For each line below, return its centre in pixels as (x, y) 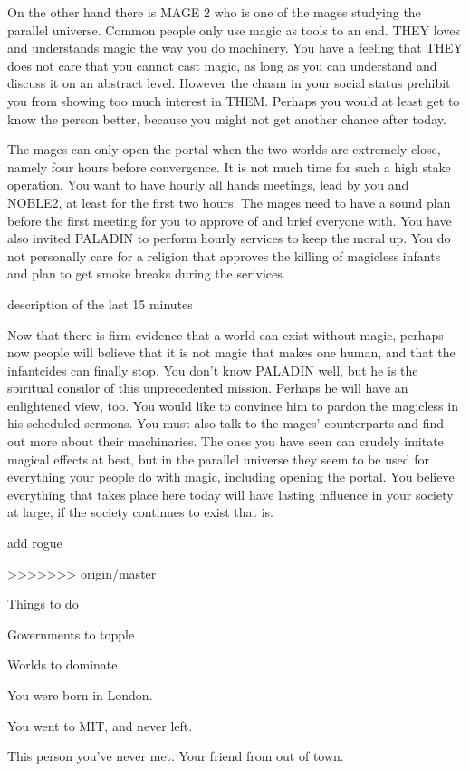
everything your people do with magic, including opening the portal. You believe (231, 477)
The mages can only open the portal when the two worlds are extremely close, (224, 149)
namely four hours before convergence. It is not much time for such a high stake (229, 166)
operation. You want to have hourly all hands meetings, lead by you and (208, 185)
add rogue (35, 543)
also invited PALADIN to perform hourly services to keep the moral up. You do (229, 238)
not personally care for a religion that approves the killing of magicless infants (224, 255)
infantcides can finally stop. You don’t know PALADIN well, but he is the (213, 370)
